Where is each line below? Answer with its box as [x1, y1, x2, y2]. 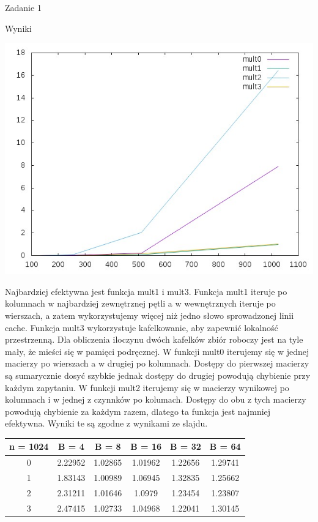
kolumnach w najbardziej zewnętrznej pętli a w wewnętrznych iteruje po [5, 297, 276, 310]
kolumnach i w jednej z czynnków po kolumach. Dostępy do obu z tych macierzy [5, 393, 306, 406]
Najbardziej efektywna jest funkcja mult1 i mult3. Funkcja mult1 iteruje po [5, 285, 287, 297]
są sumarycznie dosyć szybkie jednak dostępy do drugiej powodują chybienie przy [5, 368, 311, 381]
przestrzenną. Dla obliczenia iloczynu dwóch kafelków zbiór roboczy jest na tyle [5, 333, 303, 346]
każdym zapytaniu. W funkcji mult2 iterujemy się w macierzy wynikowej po [5, 381, 289, 393]
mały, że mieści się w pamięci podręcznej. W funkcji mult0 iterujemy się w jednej [5, 345, 309, 357]
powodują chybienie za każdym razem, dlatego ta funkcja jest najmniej [5, 405, 271, 417]
